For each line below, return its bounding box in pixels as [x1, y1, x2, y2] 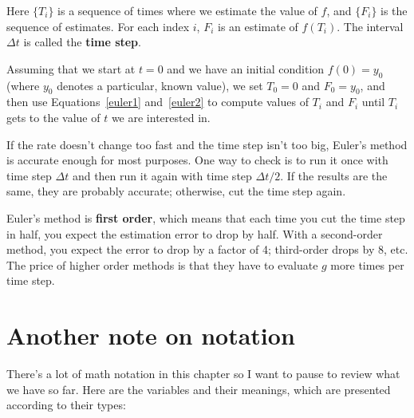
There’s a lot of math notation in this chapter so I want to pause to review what [6, 365, 400, 382]
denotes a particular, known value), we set [57, 77, 263, 93]
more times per [330, 256, 404, 273]
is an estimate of [218, 18, 298, 34]
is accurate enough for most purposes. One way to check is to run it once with [6, 152, 388, 168]
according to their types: [6, 396, 126, 413]
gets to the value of [6, 108, 101, 125]
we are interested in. [111, 108, 211, 125]
